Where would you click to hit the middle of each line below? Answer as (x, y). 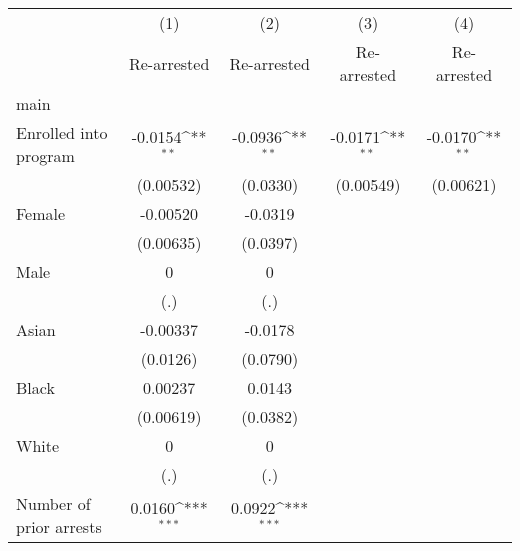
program (45, 155)
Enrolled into (62, 132)
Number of (53, 503)
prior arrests (59, 526)
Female (41, 213)
